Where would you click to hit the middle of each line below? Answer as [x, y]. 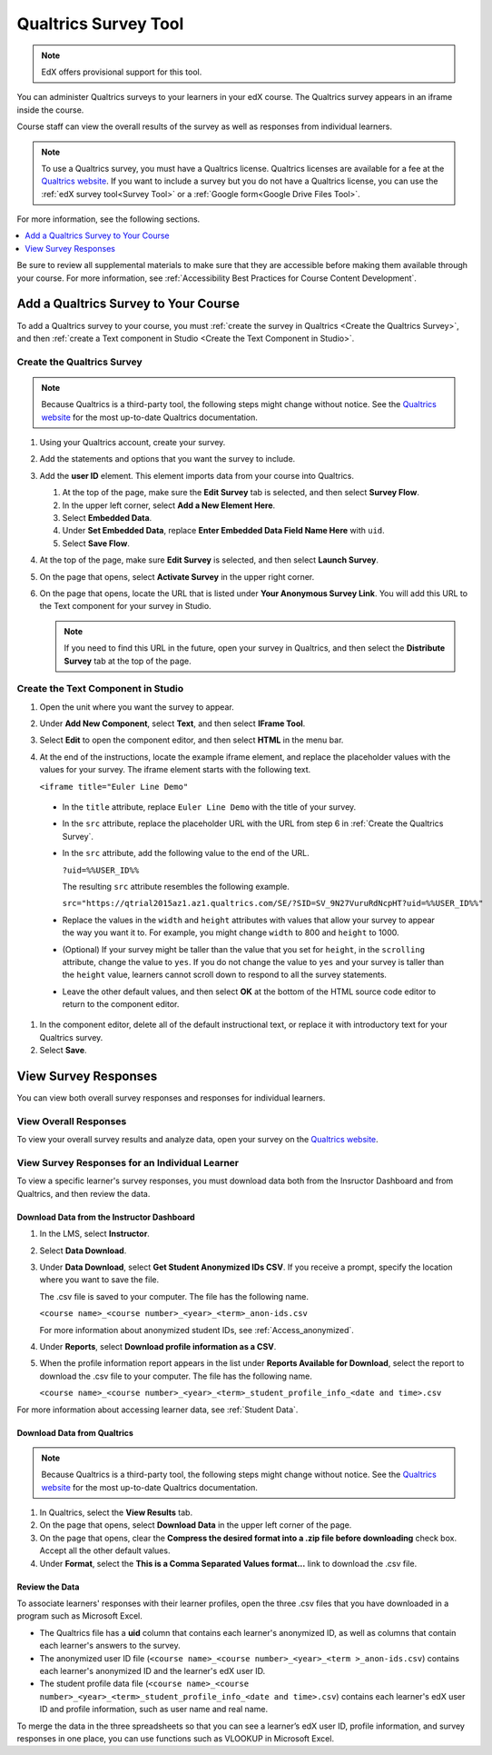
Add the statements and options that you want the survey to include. [167, 459]
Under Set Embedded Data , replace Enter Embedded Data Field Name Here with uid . [223, 531]
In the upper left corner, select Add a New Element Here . [169, 505]
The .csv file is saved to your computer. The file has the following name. [174, 1296]
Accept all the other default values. [105, 1551]
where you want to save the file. [99, 1280]
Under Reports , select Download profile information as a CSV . [158, 1346]
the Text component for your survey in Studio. [126, 606]
